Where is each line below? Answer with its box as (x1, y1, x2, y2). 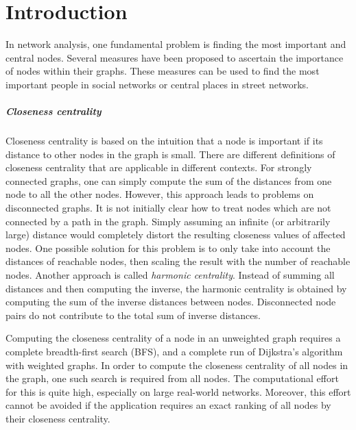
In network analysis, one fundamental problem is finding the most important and (5, 37, 346, 51)
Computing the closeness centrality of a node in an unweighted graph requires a (5, 331, 341, 345)
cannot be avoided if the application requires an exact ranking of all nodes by (5, 398, 331, 412)
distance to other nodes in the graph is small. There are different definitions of (5, 147, 335, 161)
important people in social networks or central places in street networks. (5, 77, 309, 91)
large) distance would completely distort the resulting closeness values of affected (5, 227, 346, 242)
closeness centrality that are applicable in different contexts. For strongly (5, 160, 312, 175)
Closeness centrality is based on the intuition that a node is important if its (5, 134, 323, 148)
